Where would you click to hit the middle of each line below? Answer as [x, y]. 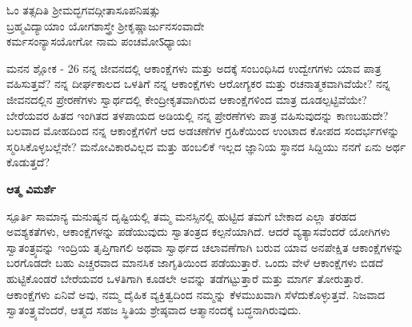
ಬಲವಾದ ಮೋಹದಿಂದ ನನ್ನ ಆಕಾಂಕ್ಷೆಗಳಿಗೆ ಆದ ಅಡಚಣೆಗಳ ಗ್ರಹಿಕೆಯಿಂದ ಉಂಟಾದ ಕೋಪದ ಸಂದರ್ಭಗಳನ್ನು [203, 131]
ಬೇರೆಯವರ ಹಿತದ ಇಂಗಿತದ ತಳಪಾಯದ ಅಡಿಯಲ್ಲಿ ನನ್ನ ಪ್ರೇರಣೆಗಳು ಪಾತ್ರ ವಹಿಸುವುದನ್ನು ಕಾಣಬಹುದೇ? [198, 115]
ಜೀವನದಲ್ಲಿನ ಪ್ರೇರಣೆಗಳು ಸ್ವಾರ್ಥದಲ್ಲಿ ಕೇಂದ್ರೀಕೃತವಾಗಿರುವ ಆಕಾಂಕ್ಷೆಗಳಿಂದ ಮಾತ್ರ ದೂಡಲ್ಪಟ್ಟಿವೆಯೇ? [187, 99]
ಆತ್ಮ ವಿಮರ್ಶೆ [31, 188]
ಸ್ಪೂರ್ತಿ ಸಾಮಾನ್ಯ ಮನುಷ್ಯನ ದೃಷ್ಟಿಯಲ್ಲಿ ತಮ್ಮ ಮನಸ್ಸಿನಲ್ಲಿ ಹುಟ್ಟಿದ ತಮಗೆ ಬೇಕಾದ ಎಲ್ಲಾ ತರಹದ [182, 215]
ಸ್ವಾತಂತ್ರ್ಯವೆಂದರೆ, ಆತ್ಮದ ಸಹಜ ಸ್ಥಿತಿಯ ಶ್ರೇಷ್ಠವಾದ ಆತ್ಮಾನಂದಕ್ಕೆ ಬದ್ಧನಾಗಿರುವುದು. [154, 310]
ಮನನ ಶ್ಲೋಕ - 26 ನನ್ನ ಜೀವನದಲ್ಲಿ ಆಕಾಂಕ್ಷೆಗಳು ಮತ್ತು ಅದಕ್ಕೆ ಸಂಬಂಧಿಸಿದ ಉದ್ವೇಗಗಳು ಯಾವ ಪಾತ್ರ [194, 68]
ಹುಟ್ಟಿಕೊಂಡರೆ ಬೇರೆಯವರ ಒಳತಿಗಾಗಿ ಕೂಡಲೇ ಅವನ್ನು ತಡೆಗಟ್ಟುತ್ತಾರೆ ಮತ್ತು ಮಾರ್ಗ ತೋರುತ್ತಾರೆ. [185, 278]
